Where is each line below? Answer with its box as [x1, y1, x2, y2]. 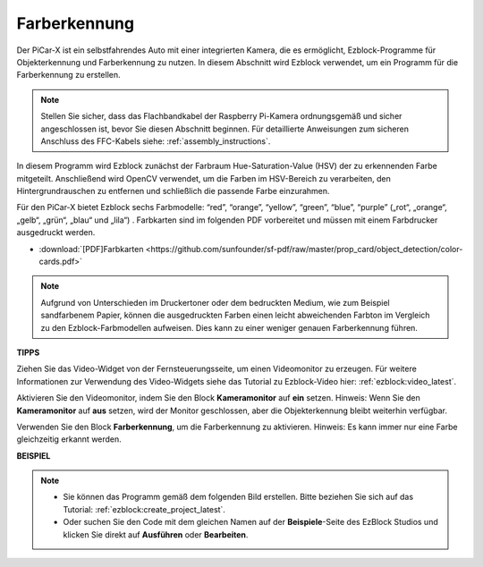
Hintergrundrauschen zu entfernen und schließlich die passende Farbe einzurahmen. [16, 186, 330, 197]
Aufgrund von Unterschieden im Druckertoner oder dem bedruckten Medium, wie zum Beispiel [40, 297, 390, 308]
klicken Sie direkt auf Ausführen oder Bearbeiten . [63, 529, 249, 540]
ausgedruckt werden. [16, 227, 96, 238]
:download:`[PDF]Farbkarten [38, 243, 144, 254]
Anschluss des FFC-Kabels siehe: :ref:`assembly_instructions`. [40, 135, 271, 147]
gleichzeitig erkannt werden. [16, 434, 123, 444]
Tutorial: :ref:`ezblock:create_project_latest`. [63, 504, 225, 514]
